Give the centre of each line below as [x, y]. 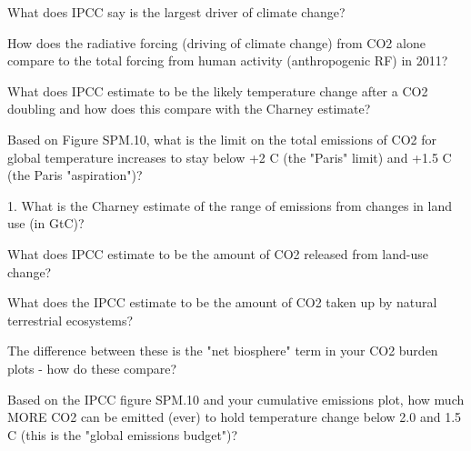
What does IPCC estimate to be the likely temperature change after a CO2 [218, 90]
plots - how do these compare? [92, 368]
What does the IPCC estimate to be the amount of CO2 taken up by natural [222, 302]
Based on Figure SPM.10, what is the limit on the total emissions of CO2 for [222, 139]
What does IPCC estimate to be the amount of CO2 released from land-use [218, 253]
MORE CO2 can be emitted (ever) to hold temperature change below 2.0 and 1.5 [235, 417]
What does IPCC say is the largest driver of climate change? [176, 12]
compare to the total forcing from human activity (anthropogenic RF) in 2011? [228, 60]
